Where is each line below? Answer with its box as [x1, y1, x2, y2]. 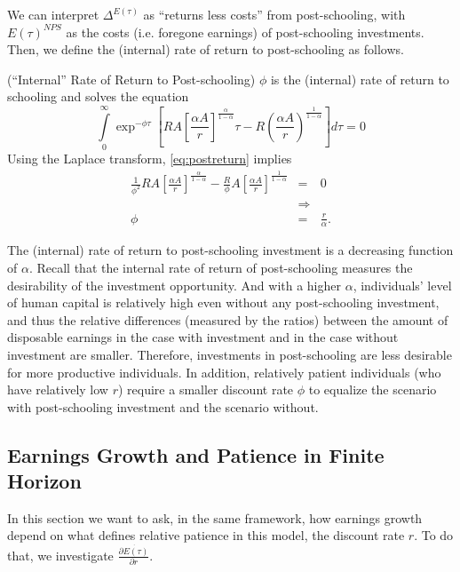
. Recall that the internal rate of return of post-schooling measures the [28, 258, 413, 276]
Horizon [7, 467, 82, 495]
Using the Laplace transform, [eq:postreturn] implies [7, 149, 292, 168]
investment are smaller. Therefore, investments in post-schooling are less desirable [7, 345, 452, 363]
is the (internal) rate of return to [270, 69, 449, 88]
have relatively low [7, 380, 108, 399]
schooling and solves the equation [7, 87, 189, 106]
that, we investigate [7, 545, 114, 564]
